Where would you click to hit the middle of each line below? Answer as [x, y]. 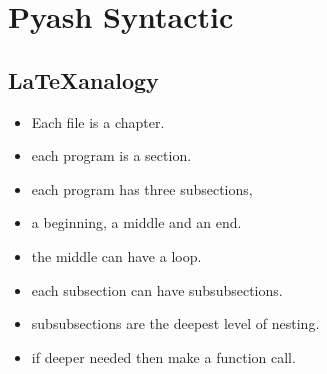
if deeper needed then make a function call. [163, 356]
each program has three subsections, [142, 188]
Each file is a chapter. [98, 121]
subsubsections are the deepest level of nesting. [175, 323]
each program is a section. [111, 155]
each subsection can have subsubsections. [157, 289]
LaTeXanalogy [83, 79]
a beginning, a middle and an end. [136, 222]
